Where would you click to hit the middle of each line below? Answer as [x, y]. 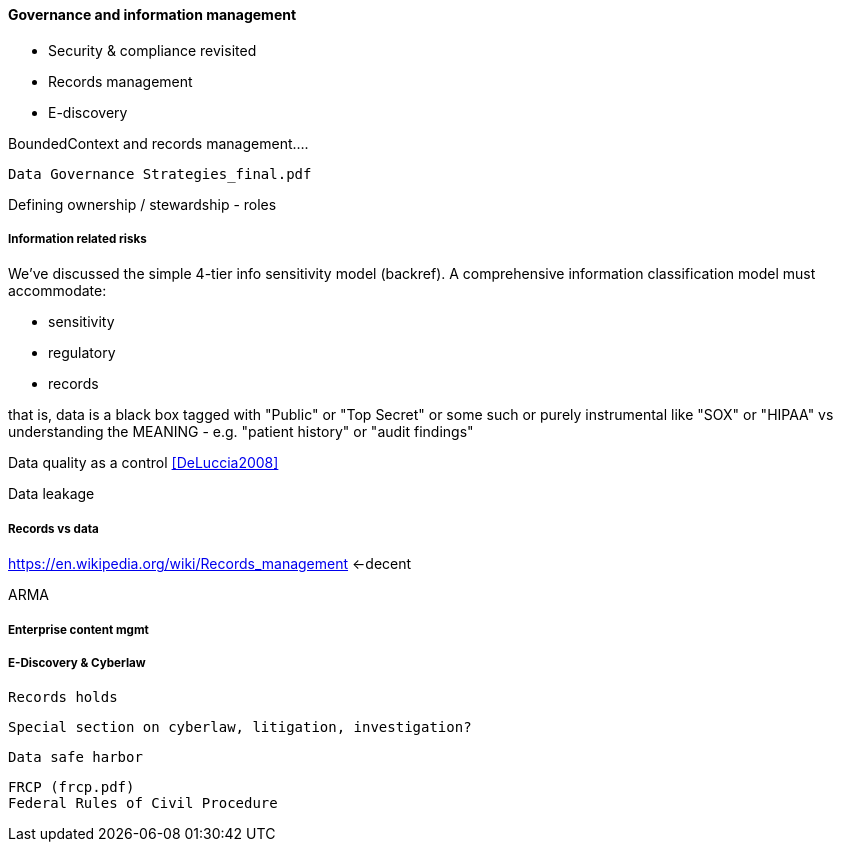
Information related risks [77, 239]
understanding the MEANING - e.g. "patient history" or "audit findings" [241, 432]
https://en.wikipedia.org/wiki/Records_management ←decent [210, 564]
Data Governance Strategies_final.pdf [160, 173]
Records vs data [53, 528]
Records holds [63, 697]
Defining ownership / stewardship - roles [142, 204]
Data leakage [51, 494]
